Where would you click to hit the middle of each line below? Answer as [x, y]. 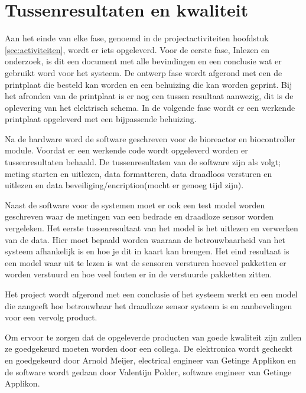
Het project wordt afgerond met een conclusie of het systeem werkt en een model [151, 294]
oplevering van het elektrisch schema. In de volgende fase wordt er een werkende [150, 107]
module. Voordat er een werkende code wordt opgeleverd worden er [126, 150]
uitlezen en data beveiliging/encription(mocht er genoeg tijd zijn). [124, 185]
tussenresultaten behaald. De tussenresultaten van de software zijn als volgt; [143, 162]
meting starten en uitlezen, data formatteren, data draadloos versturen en [139, 173]
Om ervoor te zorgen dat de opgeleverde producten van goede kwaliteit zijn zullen [153, 337]
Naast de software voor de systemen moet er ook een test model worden [135, 204]
